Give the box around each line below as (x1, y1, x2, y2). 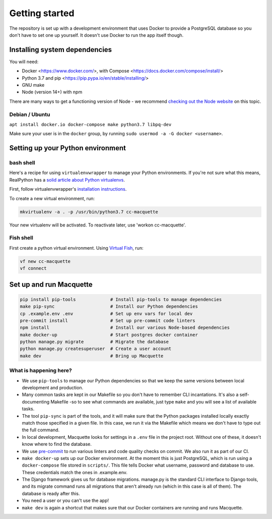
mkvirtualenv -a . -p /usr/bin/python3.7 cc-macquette (20, 209, 158, 214)
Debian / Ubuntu (9, 111, 50, 118)
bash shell (9, 159, 35, 166)
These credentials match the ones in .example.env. (22, 469, 128, 475)
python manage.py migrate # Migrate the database (20, 339, 169, 345)
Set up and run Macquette (9, 280, 93, 289)
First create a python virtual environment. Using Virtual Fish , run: (9, 245, 144, 251)
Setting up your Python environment (9, 144, 126, 152)
